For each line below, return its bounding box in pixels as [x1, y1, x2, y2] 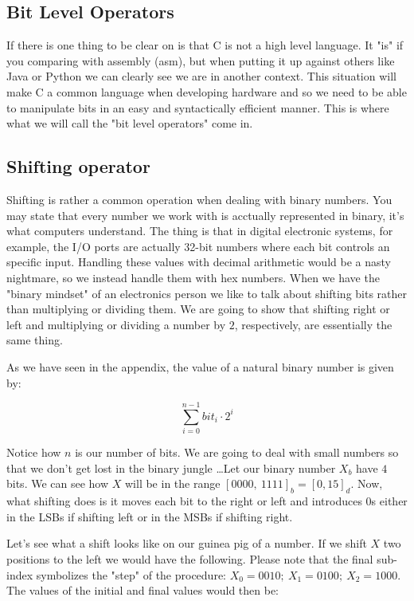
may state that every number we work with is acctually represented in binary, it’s [6, 206, 404, 223]
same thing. [6, 332, 63, 348]
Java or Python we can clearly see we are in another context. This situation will [6, 68, 396, 84]
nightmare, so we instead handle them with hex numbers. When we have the [6, 269, 380, 285]
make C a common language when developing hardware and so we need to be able [6, 83, 407, 100]
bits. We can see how [6, 475, 109, 492]
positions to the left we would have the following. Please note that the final [6, 550, 373, 567]
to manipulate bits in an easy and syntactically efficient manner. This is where [6, 99, 389, 116]
